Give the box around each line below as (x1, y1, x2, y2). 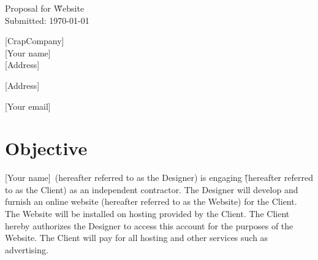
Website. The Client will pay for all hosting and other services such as (5, 231, 268, 244)
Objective (5, 136, 88, 161)
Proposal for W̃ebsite (5, 2, 85, 14)
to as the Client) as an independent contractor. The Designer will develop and (5, 183, 298, 196)
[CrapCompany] (5, 34, 64, 47)
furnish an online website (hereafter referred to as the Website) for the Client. (5, 195, 297, 208)
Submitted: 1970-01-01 (5, 13, 89, 26)
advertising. (5, 243, 48, 256)
